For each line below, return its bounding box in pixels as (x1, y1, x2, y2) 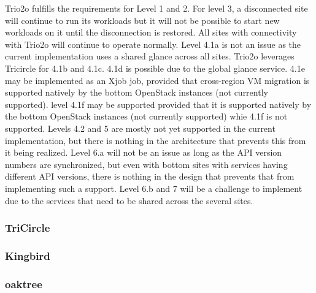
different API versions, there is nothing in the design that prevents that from (5, 170, 295, 183)
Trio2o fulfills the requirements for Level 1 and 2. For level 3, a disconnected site (5, 2, 308, 14)
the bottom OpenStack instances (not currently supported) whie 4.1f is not (5, 110, 288, 123)
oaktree (5, 276, 42, 291)
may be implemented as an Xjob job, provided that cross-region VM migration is (5, 74, 310, 86)
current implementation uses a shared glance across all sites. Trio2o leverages (5, 50, 295, 63)
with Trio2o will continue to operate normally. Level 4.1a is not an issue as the (5, 37, 301, 50)
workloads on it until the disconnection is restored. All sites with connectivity (5, 26, 297, 39)
